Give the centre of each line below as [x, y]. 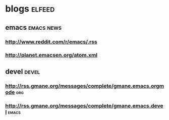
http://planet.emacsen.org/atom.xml [51, 55]
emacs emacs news [34, 27]
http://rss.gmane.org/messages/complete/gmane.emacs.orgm [85, 86]
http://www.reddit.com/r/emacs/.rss [51, 42]
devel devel [23, 71]
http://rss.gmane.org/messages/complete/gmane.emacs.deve [84, 105]
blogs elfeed [30, 9]
